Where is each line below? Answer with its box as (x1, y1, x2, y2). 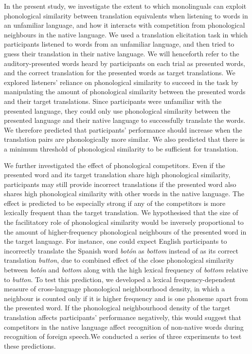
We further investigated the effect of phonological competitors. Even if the (4, 160, 225, 170)
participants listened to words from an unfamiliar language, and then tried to (4, 39, 234, 49)
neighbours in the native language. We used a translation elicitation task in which (4, 29, 248, 39)
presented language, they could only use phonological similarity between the (4, 105, 231, 116)
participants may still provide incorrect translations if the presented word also (4, 179, 236, 189)
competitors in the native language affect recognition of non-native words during (4, 321, 244, 332)
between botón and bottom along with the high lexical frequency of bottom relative (4, 265, 248, 275)
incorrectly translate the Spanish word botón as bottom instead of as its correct (4, 245, 238, 255)
